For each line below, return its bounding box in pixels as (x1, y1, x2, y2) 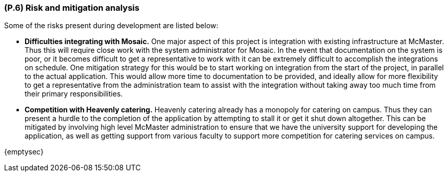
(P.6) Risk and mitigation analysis (4, 3, 139, 13)
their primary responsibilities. (25, 89, 123, 99)
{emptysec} (4, 147, 44, 157)
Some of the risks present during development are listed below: (4, 21, 218, 30)
